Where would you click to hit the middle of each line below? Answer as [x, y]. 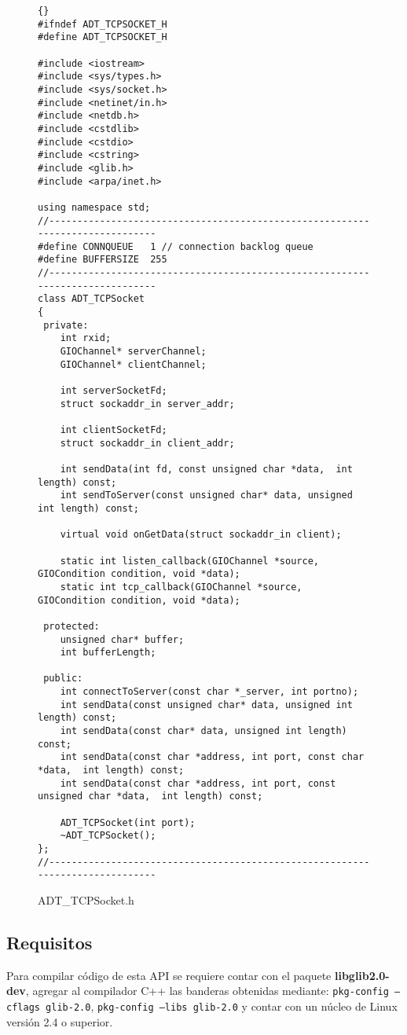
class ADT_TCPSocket [92, 299]
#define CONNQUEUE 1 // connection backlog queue [176, 246]
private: [66, 325]
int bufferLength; [108, 653]
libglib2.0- [362, 975]
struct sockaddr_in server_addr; [147, 404]
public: [63, 679]
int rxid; [86, 338]
